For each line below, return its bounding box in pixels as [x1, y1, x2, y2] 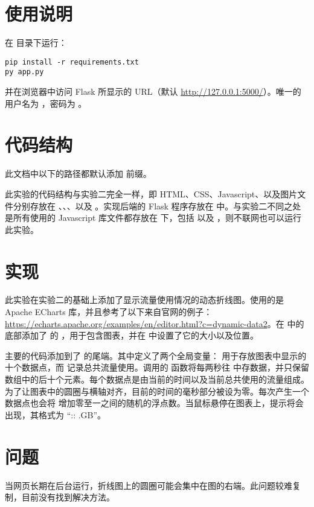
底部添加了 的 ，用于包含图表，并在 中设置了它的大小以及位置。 [5, 329, 258, 342]
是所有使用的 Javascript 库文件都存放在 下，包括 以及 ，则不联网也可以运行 [5, 211, 302, 224]
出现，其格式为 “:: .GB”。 [5, 408, 106, 421]
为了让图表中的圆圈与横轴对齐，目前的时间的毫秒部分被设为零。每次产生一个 [5, 384, 309, 397]
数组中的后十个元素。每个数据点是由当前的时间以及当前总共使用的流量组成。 [5, 373, 309, 385]
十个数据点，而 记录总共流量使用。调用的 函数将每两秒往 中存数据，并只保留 [5, 361, 309, 374]
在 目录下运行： [5, 36, 67, 49]
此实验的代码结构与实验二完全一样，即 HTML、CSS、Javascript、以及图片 [5, 187, 298, 200]
